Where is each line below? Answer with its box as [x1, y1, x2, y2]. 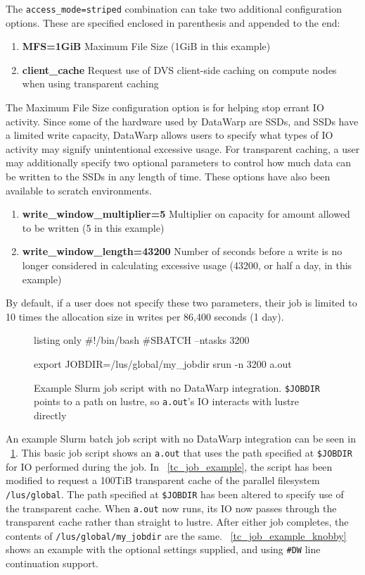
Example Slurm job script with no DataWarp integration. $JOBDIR [34, 380, 321, 395]
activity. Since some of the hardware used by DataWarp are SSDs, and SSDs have [6, 113, 359, 128]
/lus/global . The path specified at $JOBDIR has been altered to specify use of [6, 486, 344, 501]
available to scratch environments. [6, 183, 152, 197]
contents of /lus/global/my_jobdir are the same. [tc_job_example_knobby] [6, 528, 347, 543]
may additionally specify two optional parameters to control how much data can [6, 155, 352, 170]
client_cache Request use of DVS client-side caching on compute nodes [22, 62, 337, 77]
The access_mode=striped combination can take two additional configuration [6, 1, 342, 16]
